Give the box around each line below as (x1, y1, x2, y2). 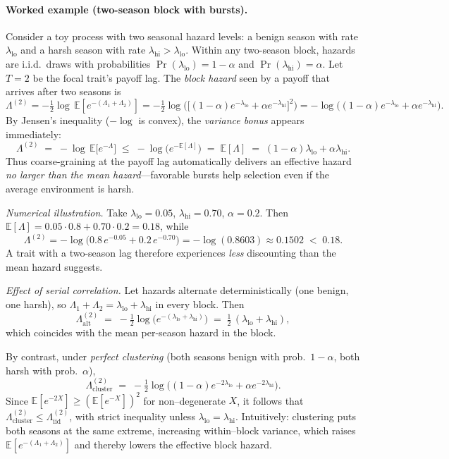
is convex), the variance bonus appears (138, 113, 305, 128)
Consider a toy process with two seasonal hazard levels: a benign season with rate (6, 28, 359, 43)
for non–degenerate (143, 393, 226, 408)
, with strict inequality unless (69, 409, 195, 424)
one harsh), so (6, 297, 66, 312)
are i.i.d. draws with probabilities (6, 56, 151, 71)
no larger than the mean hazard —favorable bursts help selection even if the (6, 167, 330, 182)
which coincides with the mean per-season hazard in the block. (6, 325, 276, 340)
